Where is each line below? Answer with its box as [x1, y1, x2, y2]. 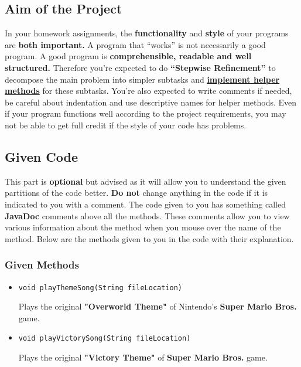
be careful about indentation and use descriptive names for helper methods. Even [5, 96, 297, 108]
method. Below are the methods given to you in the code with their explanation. [5, 232, 294, 244]
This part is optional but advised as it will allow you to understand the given [5, 175, 286, 187]
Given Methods [5, 257, 79, 272]
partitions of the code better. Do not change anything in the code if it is [5, 186, 268, 199]
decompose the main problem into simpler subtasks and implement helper [5, 73, 280, 85]
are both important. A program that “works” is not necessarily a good [5, 38, 266, 50]
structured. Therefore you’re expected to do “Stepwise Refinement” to [5, 61, 276, 73]
